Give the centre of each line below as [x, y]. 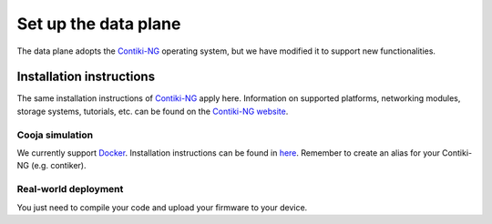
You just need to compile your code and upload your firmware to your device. [162, 207]
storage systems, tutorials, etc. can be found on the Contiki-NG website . [153, 111]
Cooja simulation [55, 135]
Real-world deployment [70, 189]
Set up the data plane [99, 24]
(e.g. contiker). [58, 166]
